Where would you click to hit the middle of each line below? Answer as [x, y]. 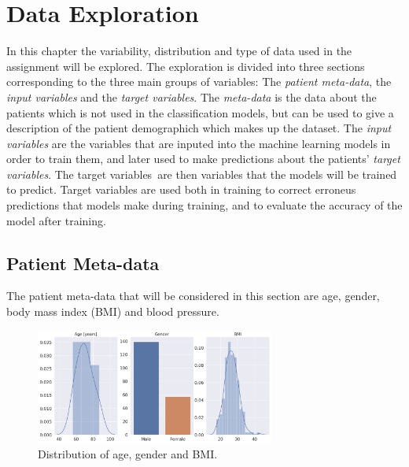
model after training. [56, 220]
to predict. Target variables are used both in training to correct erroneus [181, 189]
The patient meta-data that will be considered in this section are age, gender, [193, 296]
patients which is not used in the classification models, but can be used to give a [200, 112]
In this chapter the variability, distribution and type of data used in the [179, 51]
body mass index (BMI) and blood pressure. [113, 311]
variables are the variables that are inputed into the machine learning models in [199, 143]
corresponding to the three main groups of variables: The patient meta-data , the [199, 82]
